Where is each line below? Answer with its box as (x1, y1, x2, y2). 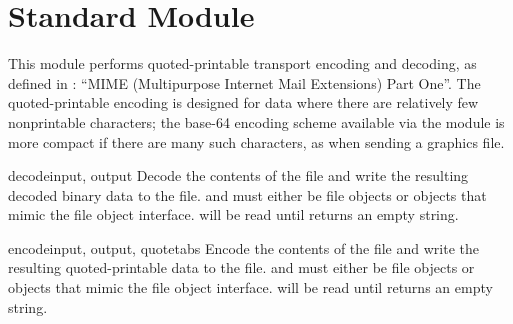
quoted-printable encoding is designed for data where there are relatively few (8, 92, 479, 113)
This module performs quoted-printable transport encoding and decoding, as (8, 53, 477, 74)
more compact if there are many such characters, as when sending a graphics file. (8, 131, 505, 152)
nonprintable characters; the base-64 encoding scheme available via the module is (8, 111, 505, 132)
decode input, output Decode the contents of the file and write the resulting (8, 165, 469, 186)
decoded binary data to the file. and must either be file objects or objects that (8, 184, 487, 205)
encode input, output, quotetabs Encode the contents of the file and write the (8, 237, 479, 258)
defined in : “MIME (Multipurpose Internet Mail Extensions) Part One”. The (8, 72, 481, 93)
